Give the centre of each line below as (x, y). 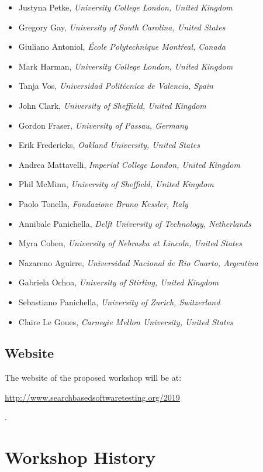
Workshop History (80, 457)
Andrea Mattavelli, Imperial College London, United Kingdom (129, 164)
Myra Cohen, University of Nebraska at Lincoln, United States (130, 243)
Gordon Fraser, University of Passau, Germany (103, 125)
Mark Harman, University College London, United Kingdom (126, 66)
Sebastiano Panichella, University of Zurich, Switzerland (119, 302)
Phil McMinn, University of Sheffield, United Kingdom (116, 184)
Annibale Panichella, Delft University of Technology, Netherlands (135, 223)
